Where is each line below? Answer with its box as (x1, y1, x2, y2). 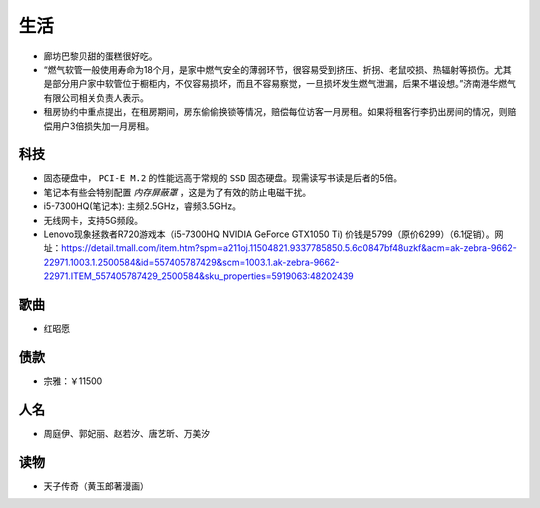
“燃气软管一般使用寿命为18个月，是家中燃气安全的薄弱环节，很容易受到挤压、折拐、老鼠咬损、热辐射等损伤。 (43, 63, 495, 75)
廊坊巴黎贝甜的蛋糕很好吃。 (43, 50, 158, 62)
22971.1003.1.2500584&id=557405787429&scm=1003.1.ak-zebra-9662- (43, 256, 340, 268)
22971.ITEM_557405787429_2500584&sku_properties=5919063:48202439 (43, 270, 354, 282)
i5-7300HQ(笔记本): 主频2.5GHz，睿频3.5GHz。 (43, 200, 242, 212)
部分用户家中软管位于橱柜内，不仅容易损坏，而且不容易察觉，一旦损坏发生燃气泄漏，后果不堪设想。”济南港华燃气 (51, 78, 517, 90)
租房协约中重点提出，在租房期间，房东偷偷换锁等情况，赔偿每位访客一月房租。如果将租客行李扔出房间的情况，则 (43, 106, 508, 118)
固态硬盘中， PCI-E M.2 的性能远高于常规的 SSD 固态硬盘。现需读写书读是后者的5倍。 (43, 172, 403, 184)
